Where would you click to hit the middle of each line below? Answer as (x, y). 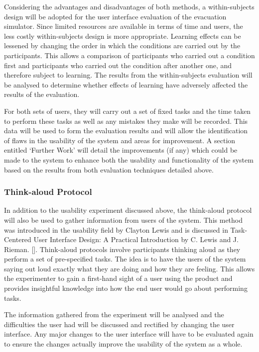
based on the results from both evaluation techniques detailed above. (109, 169)
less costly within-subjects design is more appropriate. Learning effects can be (123, 36)
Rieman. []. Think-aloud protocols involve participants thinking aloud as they (122, 249)
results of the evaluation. (42, 94)
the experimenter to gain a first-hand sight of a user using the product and (118, 278)
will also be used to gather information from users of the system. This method (124, 220)
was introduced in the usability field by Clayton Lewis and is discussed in (116, 229)
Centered (18, 239)
